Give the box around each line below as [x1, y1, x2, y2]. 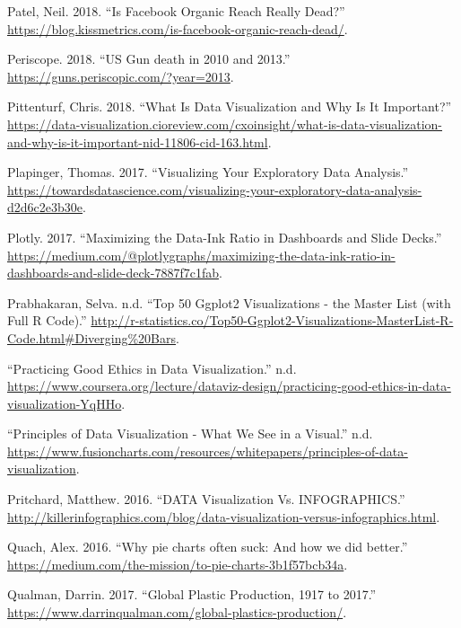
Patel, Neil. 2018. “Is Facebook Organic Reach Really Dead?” [7, 2, 345, 20]
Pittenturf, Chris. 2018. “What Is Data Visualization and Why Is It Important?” [7, 97, 452, 116]
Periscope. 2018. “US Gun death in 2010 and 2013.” [7, 49, 291, 68]
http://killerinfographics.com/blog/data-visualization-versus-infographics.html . [7, 507, 440, 526]
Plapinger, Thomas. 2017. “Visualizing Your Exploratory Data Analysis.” [7, 163, 409, 181]
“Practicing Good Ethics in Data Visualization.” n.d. [7, 358, 297, 377]
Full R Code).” [7, 311, 87, 330]
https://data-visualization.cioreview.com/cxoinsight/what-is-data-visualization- [7, 114, 443, 133]
